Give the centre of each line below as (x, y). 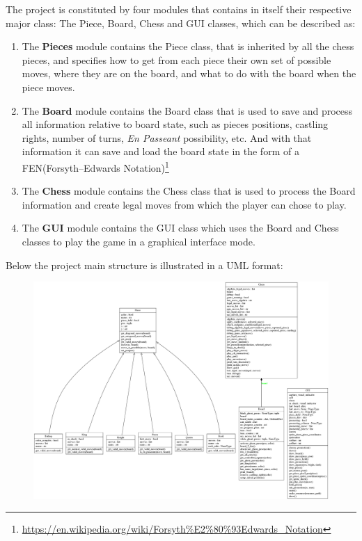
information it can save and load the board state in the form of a (160, 151)
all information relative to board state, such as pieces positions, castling (175, 124)
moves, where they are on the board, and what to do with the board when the (189, 73)
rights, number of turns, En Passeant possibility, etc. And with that (167, 137)
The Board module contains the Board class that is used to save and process (187, 110)
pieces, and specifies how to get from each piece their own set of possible (176, 59)
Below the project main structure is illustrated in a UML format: (144, 265)
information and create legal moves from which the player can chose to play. (184, 204)
